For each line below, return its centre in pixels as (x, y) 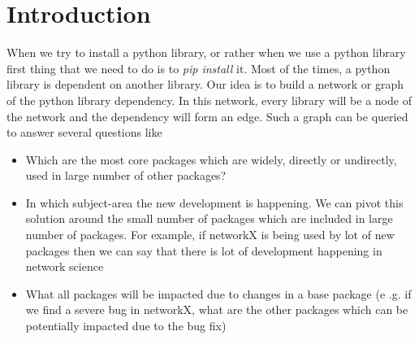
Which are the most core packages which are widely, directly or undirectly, (211, 159)
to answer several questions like (84, 132)
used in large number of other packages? (126, 175)
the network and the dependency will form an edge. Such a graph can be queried (207, 116)
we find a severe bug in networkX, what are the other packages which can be (217, 309)
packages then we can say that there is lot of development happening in (204, 250)
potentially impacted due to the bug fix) (126, 326)
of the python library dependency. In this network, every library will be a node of (209, 100)
